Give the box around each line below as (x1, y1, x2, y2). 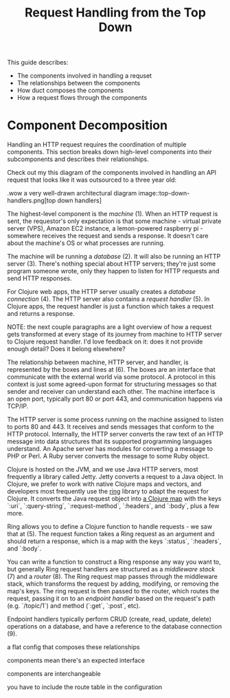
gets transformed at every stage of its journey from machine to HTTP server (7, 330, 222, 339)
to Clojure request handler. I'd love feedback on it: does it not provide (7, 337, 203, 346)
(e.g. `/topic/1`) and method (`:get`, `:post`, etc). (7, 602, 141, 610)
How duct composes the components (16, 86, 124, 94)
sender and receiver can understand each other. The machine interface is (7, 388, 216, 396)
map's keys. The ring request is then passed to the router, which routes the (7, 587, 220, 595)
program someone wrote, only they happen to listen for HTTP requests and (7, 267, 220, 275)
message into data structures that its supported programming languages (7, 437, 213, 445)
